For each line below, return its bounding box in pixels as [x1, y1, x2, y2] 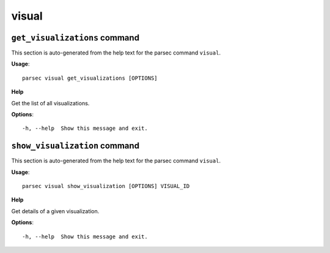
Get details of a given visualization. [11, 207, 100, 214]
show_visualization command [11, 141, 140, 151]
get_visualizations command [11, 32, 140, 43]
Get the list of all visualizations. [11, 99, 90, 107]
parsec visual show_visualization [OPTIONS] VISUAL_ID [22, 183, 190, 190]
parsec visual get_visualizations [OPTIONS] [22, 74, 158, 81]
